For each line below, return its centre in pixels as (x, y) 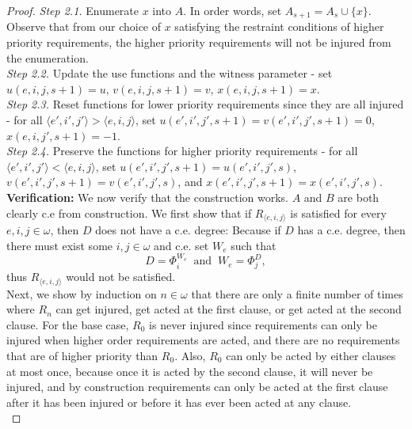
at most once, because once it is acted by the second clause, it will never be (190, 371)
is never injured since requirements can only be (263, 324)
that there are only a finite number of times (297, 293)
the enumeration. (48, 57)
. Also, (190, 355)
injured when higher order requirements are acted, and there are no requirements (203, 340)
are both (359, 197)
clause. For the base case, (68, 324)
